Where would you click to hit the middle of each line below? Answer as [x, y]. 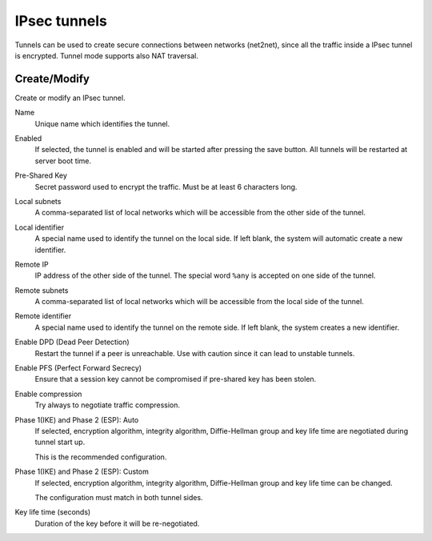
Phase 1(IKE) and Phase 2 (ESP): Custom [82, 471]
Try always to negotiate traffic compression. [107, 405]
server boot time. [63, 161]
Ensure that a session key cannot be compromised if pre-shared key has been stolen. [176, 379]
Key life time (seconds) [53, 512]
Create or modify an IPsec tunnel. [70, 98]
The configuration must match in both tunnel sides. [119, 497]
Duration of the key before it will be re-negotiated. [117, 523]
